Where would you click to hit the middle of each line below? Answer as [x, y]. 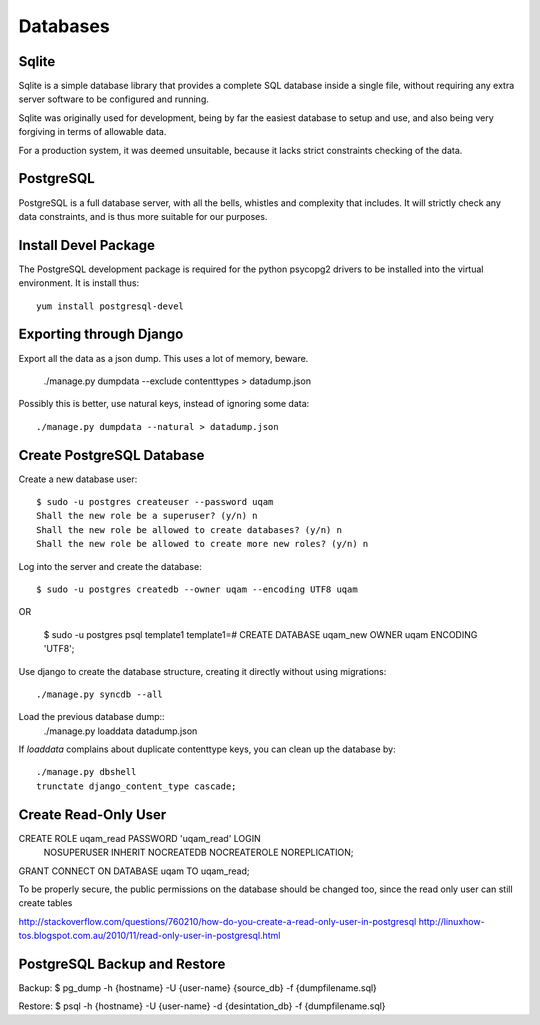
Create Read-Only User [92, 814]
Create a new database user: [78, 479]
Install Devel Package [86, 245]
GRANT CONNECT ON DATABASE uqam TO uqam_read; [134, 871]
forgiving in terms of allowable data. [92, 132]
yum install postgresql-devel [110, 306]
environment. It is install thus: [79, 283]
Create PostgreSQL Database [111, 455]
